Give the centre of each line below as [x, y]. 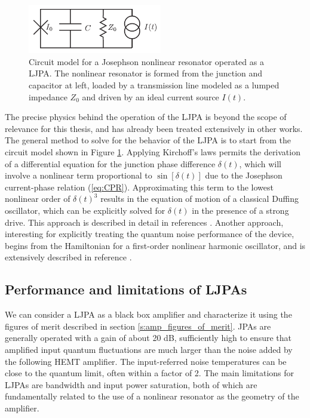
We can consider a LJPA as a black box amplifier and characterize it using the [148, 314]
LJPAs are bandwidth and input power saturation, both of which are [131, 384]
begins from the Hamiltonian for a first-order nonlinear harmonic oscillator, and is [155, 245]
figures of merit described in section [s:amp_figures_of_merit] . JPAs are [138, 326]
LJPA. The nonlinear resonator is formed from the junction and [146, 73]
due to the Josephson [244, 175]
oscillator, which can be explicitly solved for [85, 210]
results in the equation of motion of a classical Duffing [200, 199]
